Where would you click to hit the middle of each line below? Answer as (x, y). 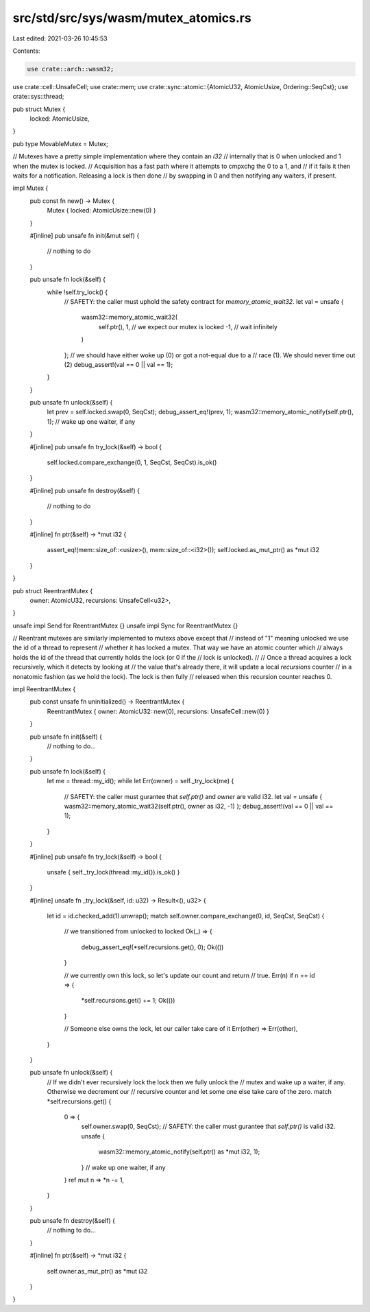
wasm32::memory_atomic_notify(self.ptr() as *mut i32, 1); (179, 1152)
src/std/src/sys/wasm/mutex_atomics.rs (132, 18)
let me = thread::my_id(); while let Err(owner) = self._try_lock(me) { (140, 781)
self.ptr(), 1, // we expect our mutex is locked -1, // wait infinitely (188, 326)
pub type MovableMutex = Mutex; (61, 143)
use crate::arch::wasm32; (71, 69)
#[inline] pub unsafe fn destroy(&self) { (85, 490)
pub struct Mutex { (39, 109)
